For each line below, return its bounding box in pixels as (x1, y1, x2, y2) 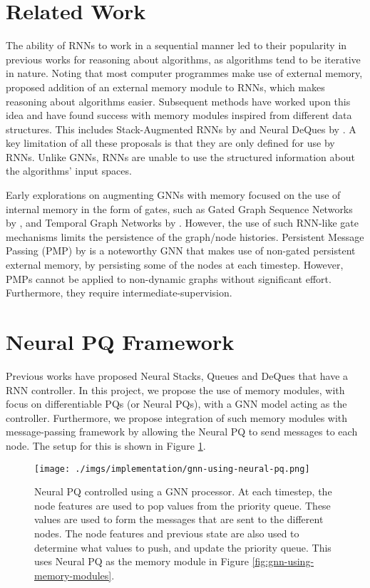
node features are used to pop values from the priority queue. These (34, 497, 331, 512)
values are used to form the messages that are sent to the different (34, 512, 324, 527)
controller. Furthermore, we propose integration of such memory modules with (6, 410, 348, 425)
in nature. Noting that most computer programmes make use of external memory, (6, 66, 363, 81)
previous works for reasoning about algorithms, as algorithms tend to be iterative (6, 51, 361, 66)
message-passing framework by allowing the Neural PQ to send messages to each (6, 424, 358, 439)
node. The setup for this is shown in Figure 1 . (6, 438, 206, 453)
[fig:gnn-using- (252, 554, 314, 569)
